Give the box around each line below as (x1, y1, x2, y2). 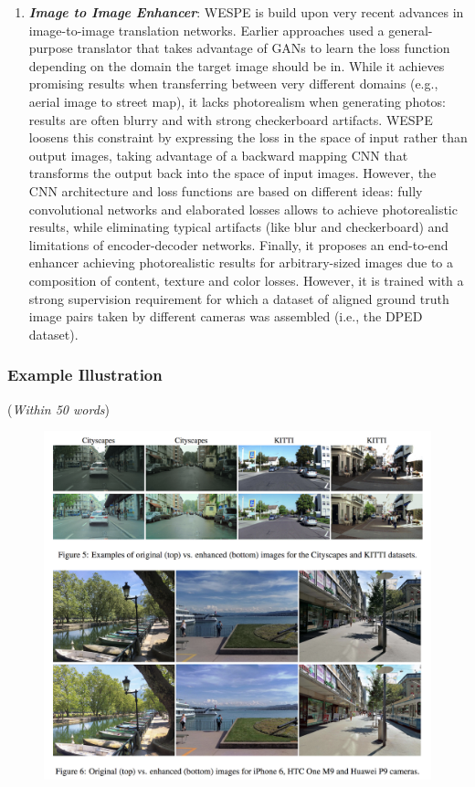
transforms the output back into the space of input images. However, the (28, 163, 437, 183)
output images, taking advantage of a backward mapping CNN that (28, 145, 408, 164)
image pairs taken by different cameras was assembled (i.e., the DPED (28, 307, 423, 326)
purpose (28, 38, 73, 58)
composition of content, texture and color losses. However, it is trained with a (28, 270, 464, 289)
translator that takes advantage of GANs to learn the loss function (77, 38, 450, 58)
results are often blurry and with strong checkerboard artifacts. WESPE (28, 110, 433, 129)
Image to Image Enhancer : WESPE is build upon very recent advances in (28, 3, 464, 21)
